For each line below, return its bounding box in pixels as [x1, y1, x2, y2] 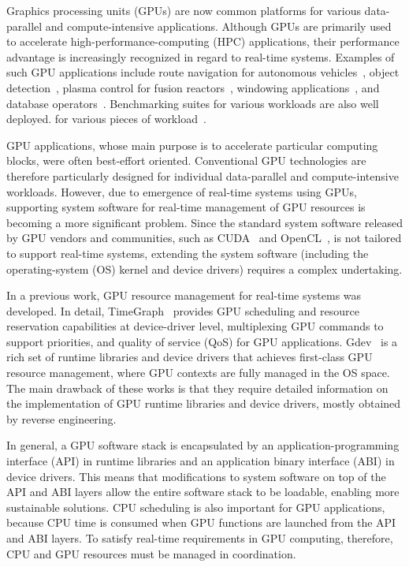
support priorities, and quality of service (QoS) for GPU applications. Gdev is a [6, 333, 398, 349]
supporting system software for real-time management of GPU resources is [6, 199, 366, 215]
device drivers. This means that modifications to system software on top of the [6, 468, 386, 484]
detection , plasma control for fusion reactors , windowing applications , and [6, 79, 380, 95]
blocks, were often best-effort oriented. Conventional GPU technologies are [6, 152, 366, 169]
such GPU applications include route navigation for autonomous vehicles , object [6, 64, 400, 80]
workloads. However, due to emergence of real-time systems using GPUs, [6, 183, 357, 200]
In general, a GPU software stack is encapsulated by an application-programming [6, 437, 400, 453]
